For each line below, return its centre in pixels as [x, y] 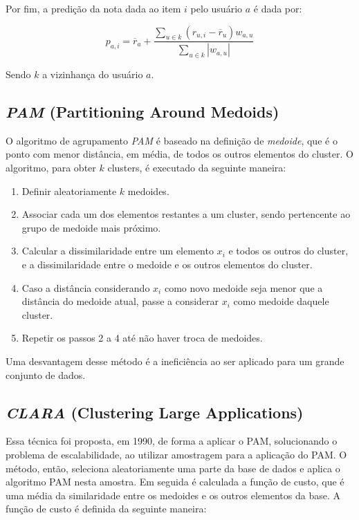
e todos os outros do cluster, [288, 251]
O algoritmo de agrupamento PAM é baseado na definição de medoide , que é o [172, 140]
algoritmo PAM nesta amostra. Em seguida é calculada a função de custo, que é [175, 482]
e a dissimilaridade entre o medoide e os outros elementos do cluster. [167, 264]
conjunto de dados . [46, 374]
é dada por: [278, 8]
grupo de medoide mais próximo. [91, 227]
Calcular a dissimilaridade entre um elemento [118, 251]
